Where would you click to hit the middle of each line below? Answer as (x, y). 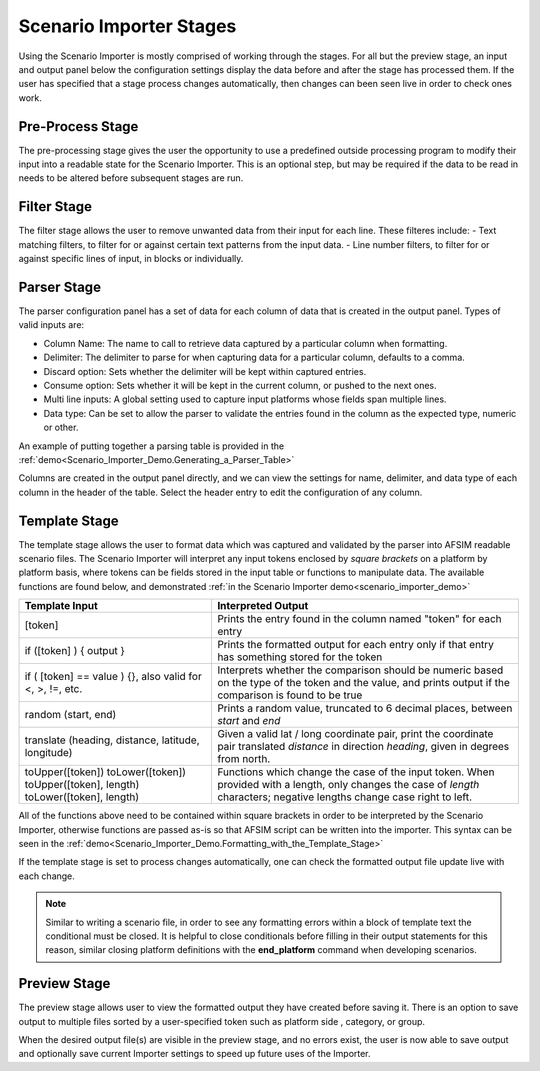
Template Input (61, 606)
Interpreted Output (262, 606)
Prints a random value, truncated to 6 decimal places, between (364, 708)
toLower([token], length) (82, 797)
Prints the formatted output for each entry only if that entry (355, 645)
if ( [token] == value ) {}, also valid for (113, 677)
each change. (46, 876)
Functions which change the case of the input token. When (355, 772)
